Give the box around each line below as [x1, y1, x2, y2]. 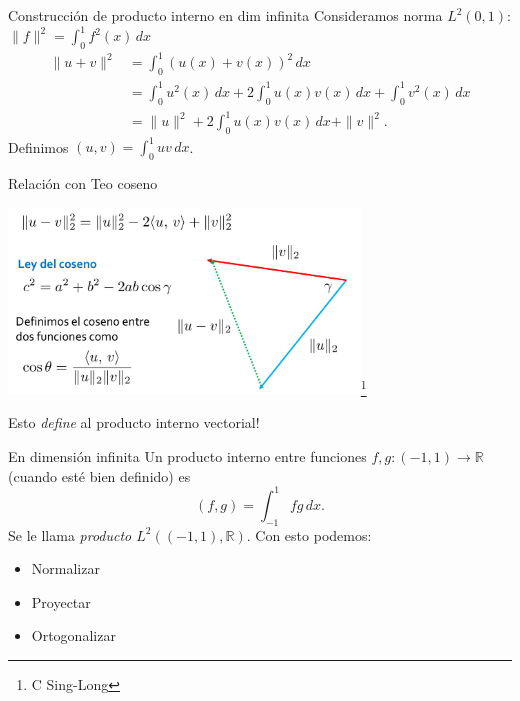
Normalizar [31, 558, 100, 579]
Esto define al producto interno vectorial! [8, 412, 260, 433]
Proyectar [31, 591, 91, 612]
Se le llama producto [8, 524, 132, 545]
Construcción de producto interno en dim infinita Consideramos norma [8, 5, 443, 25]
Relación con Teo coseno [8, 173, 158, 194]
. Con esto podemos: [246, 524, 372, 545]
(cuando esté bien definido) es [8, 465, 191, 486]
